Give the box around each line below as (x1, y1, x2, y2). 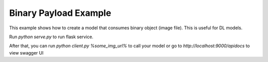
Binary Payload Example (9, 7, 112, 18)
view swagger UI (9, 50, 44, 56)
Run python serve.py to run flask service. (9, 34, 94, 40)
